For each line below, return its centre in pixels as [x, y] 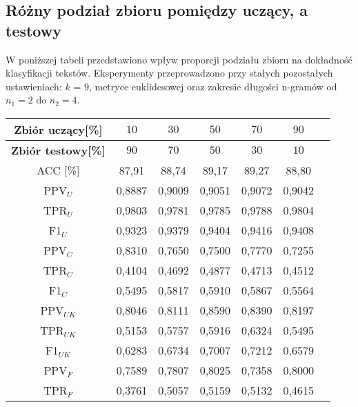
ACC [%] [58, 170]
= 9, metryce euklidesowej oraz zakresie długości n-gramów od [205, 86]
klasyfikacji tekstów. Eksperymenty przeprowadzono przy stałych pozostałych [169, 73]
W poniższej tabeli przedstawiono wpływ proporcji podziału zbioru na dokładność [179, 59]
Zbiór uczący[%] [58, 129]
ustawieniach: [34, 86]
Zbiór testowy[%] [58, 150]
